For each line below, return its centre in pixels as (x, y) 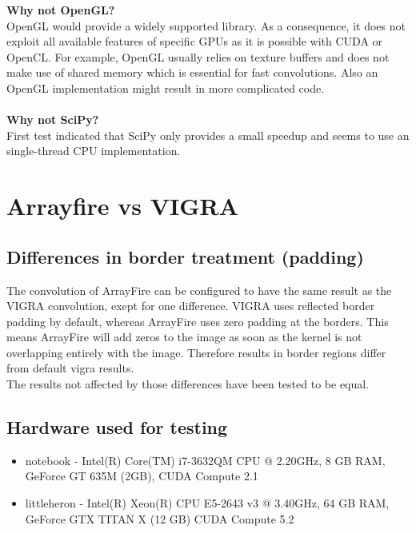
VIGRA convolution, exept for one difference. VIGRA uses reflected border (191, 306)
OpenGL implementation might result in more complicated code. (166, 88)
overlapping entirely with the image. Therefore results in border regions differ (196, 352)
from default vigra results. (70, 368)
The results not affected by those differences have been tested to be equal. (188, 384)
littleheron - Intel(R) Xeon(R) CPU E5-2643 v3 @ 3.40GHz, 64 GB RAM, (207, 503)
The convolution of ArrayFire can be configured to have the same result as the (199, 290)
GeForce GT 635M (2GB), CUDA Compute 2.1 (142, 476)
